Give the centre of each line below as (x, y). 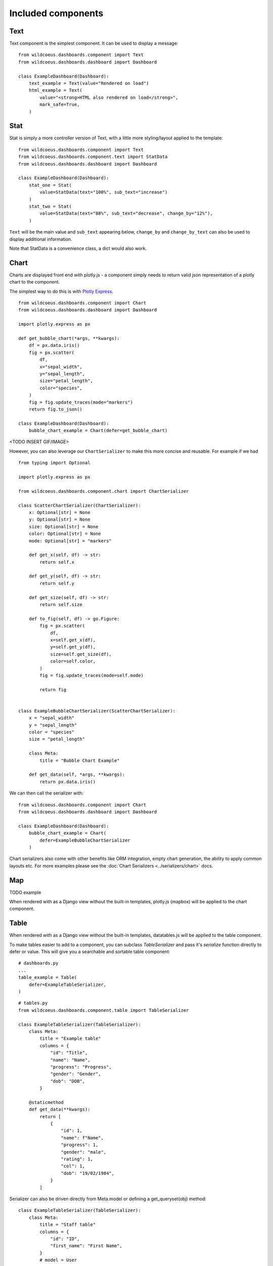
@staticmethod (46, 1102)
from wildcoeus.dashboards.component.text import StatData (93, 157)
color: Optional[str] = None (65, 534)
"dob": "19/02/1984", (88, 1173)
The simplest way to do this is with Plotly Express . (61, 291)
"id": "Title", (69, 1053)
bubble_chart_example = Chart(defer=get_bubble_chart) (98, 431)
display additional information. (41, 239)
